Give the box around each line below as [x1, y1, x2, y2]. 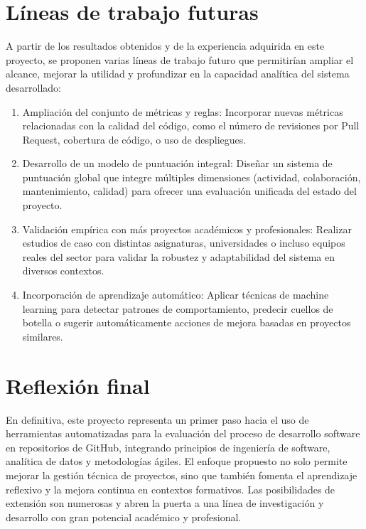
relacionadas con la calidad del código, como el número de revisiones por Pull [22, 118, 360, 133]
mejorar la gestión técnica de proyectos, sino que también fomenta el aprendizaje [6, 467, 357, 482]
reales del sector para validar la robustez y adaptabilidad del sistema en [22, 249, 335, 264]
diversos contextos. [22, 263, 104, 278]
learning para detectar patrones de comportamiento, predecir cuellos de [22, 301, 333, 316]
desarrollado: [6, 80, 61, 95]
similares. [22, 328, 63, 343]
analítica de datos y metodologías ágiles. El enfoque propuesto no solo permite [6, 454, 348, 469]
